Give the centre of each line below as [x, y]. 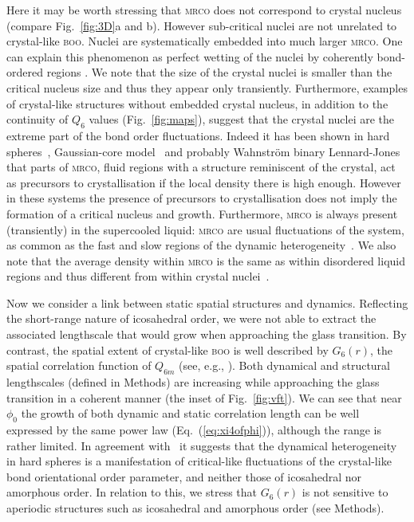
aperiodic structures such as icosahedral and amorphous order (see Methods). [195, 508]
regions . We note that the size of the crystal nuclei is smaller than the [219, 72]
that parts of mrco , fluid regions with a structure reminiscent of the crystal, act [201, 167]
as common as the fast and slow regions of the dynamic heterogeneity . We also [201, 245]
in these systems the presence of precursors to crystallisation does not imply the [202, 198]
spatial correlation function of [79, 365]
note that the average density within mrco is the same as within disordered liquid [206, 260]
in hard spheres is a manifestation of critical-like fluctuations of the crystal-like [199, 461]
